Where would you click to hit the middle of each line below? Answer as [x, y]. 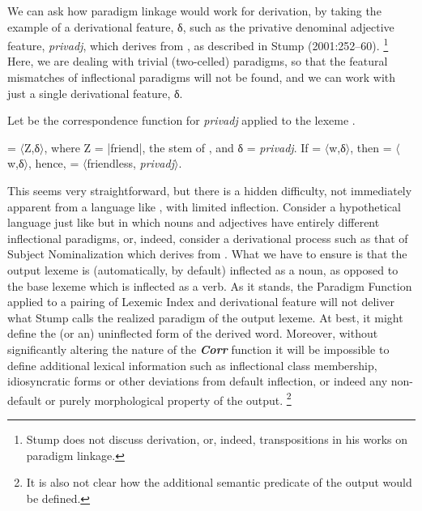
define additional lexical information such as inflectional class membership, [192, 365]
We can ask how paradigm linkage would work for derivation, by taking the [194, 11]
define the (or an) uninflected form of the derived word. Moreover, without [193, 333]
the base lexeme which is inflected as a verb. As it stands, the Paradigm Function [210, 285]
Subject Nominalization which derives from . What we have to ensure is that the [207, 254]
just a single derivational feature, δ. [95, 93]
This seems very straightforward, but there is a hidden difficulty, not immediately [210, 190]
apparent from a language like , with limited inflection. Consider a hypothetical [204, 206]
